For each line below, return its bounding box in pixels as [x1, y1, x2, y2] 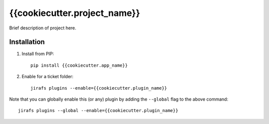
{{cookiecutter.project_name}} [9, 7, 140, 18]
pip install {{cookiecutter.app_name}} [30, 62, 128, 68]
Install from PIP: [21, 51, 54, 57]
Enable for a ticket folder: [21, 74, 74, 80]
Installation [9, 38, 45, 46]
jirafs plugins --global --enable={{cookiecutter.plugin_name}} [18, 108, 179, 114]
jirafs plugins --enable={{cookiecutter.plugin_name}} [30, 85, 167, 91]
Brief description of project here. [9, 25, 77, 31]
